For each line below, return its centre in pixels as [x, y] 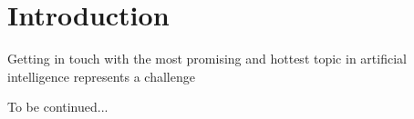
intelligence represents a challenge [101, 76]
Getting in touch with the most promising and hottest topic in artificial [207, 59]
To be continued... [58, 107]
